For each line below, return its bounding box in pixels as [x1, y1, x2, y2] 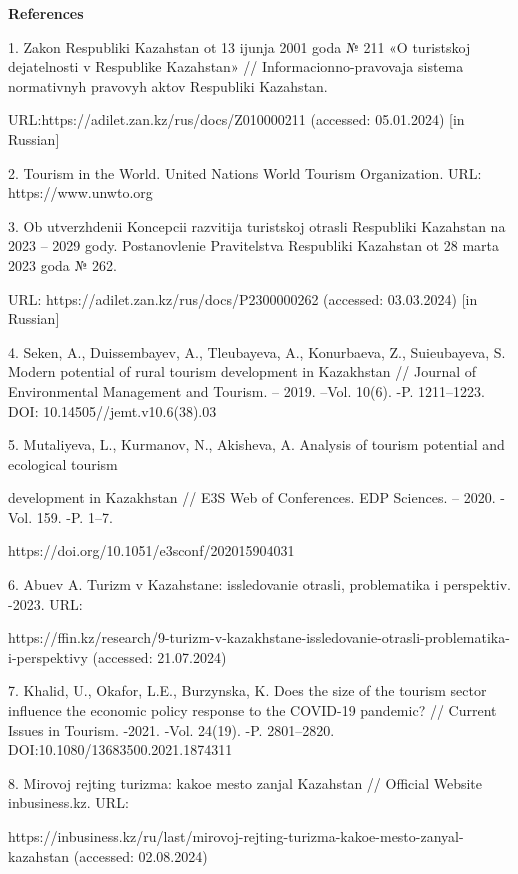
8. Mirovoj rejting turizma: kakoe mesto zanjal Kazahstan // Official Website [8, 772, 483, 793]
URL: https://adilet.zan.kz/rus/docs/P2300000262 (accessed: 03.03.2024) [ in [8, 288, 478, 309]
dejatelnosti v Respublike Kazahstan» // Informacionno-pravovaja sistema [8, 56, 464, 77]
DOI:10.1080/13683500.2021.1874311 [8, 739, 233, 760]
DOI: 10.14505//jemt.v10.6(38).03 [8, 400, 217, 421]
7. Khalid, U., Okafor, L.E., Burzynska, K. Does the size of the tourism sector [8, 680, 487, 701]
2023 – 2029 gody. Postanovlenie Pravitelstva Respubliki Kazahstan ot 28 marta [8, 235, 499, 256]
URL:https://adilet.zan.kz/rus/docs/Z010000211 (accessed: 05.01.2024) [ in [8, 109, 465, 130]
